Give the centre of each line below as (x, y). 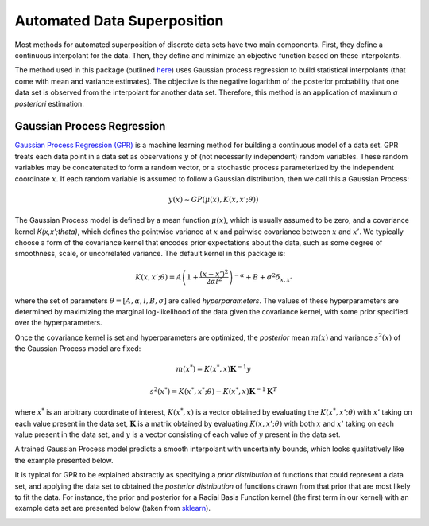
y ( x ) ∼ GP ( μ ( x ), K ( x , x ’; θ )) (213, 199)
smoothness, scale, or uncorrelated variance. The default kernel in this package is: (150, 254)
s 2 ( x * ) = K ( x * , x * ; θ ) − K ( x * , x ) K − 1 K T (213, 391)
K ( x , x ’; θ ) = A (158, 277)
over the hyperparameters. (58, 323)
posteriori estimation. (50, 103)
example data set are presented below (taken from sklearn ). (112, 508)
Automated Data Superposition (119, 21)
